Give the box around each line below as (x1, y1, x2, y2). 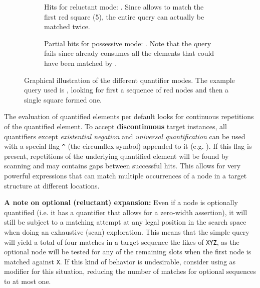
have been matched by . (44, 57, 117, 68)
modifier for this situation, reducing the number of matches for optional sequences (4, 266, 256, 276)
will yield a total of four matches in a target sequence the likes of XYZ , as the (4, 236, 239, 247)
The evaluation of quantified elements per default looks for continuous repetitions (4, 111, 254, 122)
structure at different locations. (4, 180, 100, 190)
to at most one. (4, 276, 51, 286)
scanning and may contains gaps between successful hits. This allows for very (4, 160, 241, 171)
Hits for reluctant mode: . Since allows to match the (44, 2, 204, 12)
